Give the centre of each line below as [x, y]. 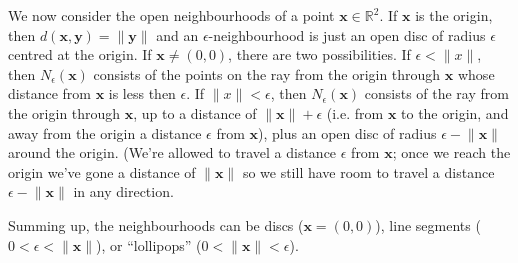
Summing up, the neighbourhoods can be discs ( [156, 224]
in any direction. [123, 191]
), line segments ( [428, 224]
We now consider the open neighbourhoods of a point [171, 15]
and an [177, 34]
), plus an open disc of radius [347, 132]
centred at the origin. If [80, 54]
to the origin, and [455, 112]
